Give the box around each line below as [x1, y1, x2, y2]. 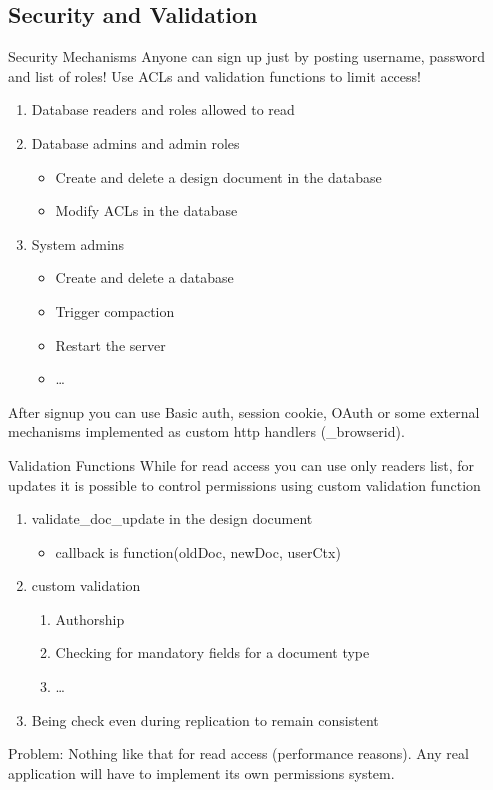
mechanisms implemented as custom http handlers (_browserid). [8, 421, 405, 442]
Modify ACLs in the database [55, 200, 238, 221]
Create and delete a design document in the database [55, 166, 382, 187]
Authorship [55, 608, 125, 629]
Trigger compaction [55, 300, 175, 321]
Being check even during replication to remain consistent [31, 709, 379, 730]
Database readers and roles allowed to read [31, 99, 295, 120]
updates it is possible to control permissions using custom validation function [8, 474, 481, 495]
